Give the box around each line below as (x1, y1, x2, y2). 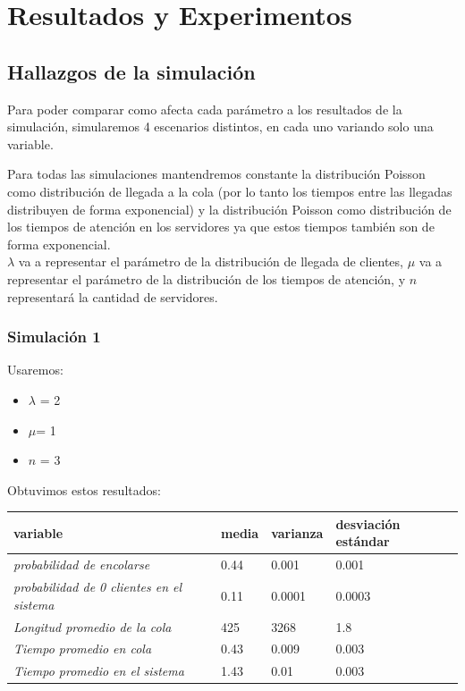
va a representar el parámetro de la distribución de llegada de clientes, (18, 252, 403, 271)
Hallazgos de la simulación (7, 57, 256, 85)
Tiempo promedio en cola (13, 639, 152, 658)
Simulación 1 (7, 325, 101, 348)
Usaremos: (7, 360, 63, 379)
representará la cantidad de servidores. (7, 287, 218, 306)
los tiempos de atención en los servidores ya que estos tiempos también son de (7, 217, 435, 236)
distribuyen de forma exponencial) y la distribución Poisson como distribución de (7, 199, 452, 218)
